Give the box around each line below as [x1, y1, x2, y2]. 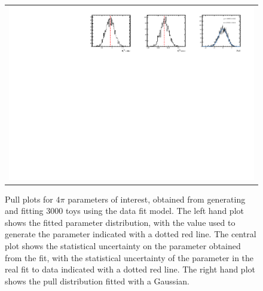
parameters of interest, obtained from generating [68, 192, 246, 205]
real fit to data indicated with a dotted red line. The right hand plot [5, 263, 255, 275]
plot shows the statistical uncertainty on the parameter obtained [5, 239, 241, 252]
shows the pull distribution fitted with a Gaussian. [5, 274, 189, 287]
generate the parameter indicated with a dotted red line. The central [5, 228, 256, 240]
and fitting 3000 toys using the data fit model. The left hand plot [5, 204, 244, 217]
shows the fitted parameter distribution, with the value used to [5, 216, 236, 228]
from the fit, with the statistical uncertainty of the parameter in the [5, 251, 254, 264]
